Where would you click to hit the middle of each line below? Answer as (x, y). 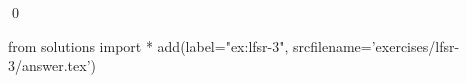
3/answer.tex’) (52, 65)
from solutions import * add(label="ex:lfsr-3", (148, 45)
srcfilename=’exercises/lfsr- (376, 45)
